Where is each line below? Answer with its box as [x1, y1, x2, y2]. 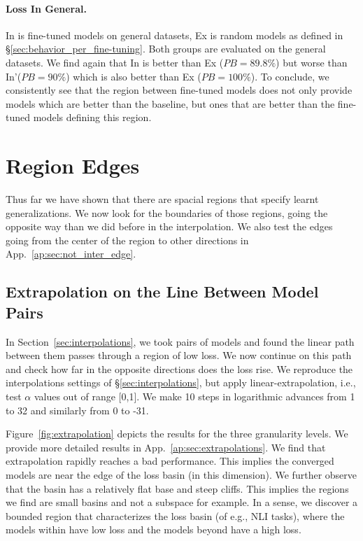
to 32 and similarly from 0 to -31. [6, 402, 149, 417]
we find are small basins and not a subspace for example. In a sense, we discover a [6, 495, 358, 510]
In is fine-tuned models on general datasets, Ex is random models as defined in [6, 27, 343, 42]
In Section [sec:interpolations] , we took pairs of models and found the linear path [6, 334, 355, 349]
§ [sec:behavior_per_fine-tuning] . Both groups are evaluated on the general [6, 41, 326, 56]
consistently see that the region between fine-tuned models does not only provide [6, 83, 353, 97]
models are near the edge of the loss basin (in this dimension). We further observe [6, 467, 357, 482]
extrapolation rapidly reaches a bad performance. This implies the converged [6, 454, 334, 468]
